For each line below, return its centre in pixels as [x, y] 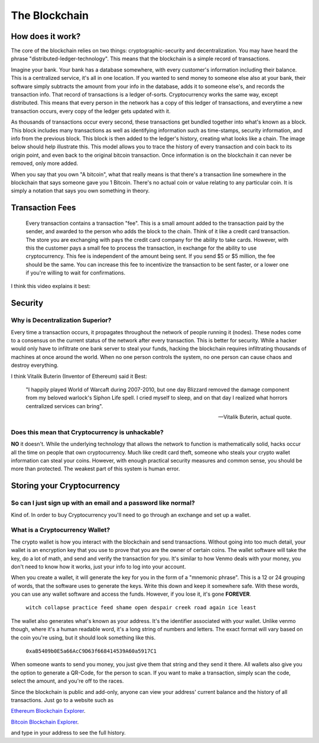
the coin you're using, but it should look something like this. [83, 637]
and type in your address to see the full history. [69, 733]
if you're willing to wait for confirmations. [76, 273]
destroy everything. [35, 365]
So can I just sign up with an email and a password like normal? [103, 503]
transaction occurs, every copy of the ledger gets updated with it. [91, 111]
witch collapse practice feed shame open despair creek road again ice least [141, 608]
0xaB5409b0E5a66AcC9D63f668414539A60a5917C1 [91, 651]
